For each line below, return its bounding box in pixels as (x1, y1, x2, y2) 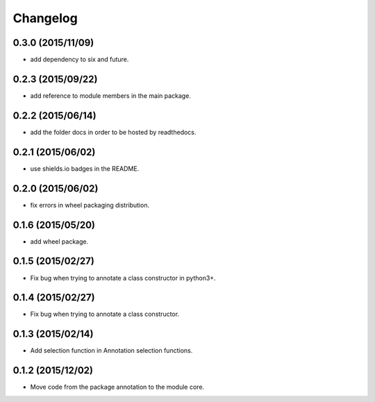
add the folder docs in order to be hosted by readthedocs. (30, 128, 197, 136)
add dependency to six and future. (30, 56, 129, 64)
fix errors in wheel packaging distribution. (30, 201, 149, 209)
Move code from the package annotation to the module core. (30, 383, 205, 392)
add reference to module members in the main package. (30, 91, 191, 100)
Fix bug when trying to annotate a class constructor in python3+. (30, 274, 216, 282)
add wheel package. (30, 237, 89, 246)
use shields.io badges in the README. (30, 164, 140, 173)
